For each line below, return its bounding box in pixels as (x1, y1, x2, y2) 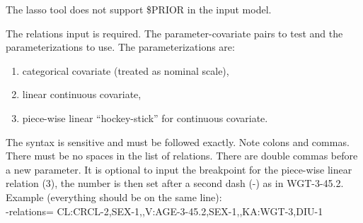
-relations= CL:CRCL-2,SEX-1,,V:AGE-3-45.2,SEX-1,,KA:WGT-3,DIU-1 (6, 203, 323, 218)
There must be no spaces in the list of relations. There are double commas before (6, 148, 358, 163)
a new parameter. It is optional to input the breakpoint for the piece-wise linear (6, 162, 352, 176)
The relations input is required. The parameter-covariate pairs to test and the (6, 25, 343, 40)
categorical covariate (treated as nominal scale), (22, 63, 229, 78)
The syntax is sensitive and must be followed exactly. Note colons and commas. (6, 134, 350, 149)
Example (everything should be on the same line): (6, 189, 222, 204)
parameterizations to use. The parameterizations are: (6, 40, 235, 54)
